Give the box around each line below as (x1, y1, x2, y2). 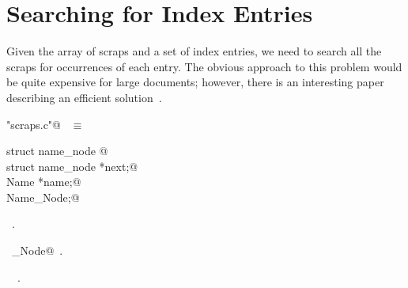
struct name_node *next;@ (6, 157, 138, 174)
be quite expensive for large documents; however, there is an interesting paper (6, 74, 384, 90)
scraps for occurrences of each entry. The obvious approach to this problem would (6, 58, 402, 74)
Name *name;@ (6, 173, 81, 190)
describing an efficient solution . (6, 89, 162, 105)
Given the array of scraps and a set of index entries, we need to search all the (6, 43, 382, 59)
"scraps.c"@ (6, 116, 61, 132)
